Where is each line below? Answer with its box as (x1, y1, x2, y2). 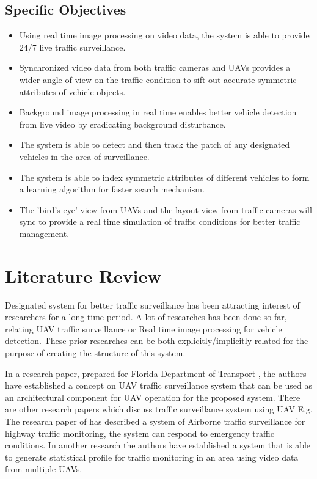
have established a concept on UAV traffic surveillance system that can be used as (5, 379, 312, 392)
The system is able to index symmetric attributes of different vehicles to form (19, 170, 310, 183)
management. (19, 227, 70, 239)
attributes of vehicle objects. (19, 85, 126, 98)
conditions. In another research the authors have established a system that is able (5, 439, 311, 452)
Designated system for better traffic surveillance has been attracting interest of (5, 298, 300, 311)
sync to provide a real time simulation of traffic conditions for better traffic (19, 215, 301, 228)
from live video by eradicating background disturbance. (19, 117, 226, 130)
